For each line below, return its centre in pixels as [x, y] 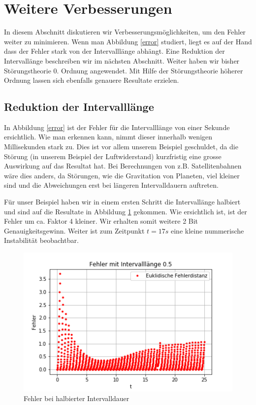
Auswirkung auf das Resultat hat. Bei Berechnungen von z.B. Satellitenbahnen [123, 166]
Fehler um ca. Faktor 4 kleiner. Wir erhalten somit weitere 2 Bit [101, 221]
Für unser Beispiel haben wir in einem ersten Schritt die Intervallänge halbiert [122, 202]
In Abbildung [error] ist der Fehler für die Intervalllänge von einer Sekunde [117, 127]
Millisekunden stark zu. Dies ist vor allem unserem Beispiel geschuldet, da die [121, 147]
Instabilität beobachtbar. [41, 240]
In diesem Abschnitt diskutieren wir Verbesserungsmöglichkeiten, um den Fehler [125, 32]
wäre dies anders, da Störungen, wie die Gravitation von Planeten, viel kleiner [122, 175]
